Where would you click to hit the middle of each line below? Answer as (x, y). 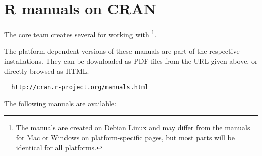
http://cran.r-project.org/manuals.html (80, 87)
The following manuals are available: (60, 103)
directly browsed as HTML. (47, 71)
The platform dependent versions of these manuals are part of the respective (122, 51)
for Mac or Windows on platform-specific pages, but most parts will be (125, 137)
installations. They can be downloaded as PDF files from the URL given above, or (131, 61)
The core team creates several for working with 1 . (80, 33)
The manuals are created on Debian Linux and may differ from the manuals (133, 128)
